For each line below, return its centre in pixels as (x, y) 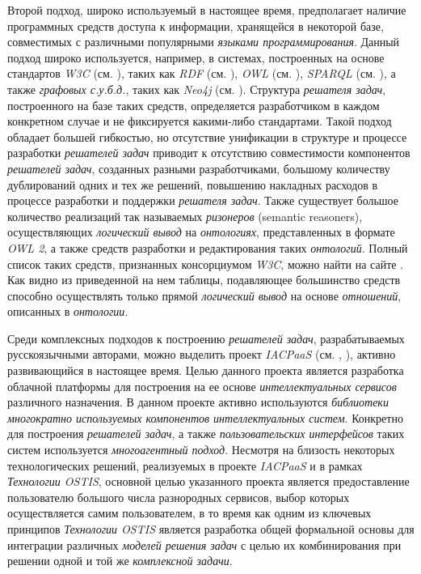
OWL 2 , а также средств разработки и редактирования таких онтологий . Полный (208, 247)
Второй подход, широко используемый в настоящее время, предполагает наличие (207, 10)
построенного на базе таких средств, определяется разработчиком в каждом (194, 105)
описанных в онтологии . (68, 311)
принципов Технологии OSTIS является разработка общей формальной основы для (211, 529)
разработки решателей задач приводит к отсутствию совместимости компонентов (209, 153)
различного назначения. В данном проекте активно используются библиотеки (198, 402)
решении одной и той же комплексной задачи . (120, 561)
